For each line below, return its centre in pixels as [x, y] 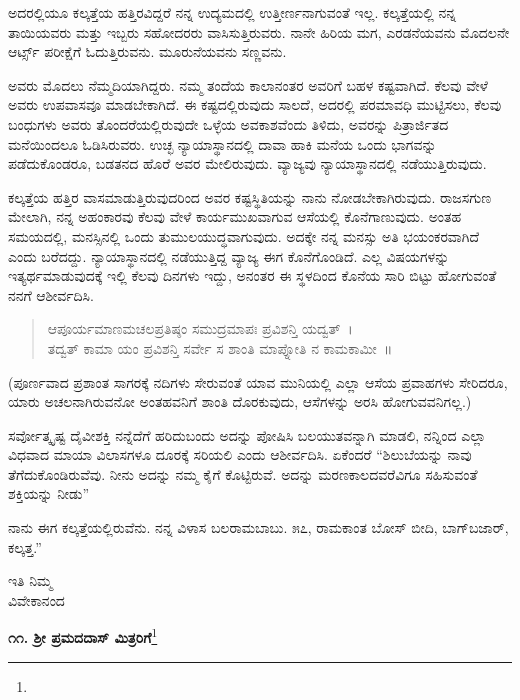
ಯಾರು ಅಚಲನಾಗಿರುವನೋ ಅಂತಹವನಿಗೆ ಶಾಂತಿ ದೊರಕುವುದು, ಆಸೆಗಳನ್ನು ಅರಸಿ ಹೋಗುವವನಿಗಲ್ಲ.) [240, 401]
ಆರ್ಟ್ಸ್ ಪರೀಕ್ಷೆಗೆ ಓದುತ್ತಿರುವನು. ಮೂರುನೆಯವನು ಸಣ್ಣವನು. [147, 51]
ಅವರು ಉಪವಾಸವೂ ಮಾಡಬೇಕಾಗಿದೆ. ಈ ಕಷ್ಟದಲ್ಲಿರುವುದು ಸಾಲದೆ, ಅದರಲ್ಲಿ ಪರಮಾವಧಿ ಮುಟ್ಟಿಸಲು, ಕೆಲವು [255, 104]
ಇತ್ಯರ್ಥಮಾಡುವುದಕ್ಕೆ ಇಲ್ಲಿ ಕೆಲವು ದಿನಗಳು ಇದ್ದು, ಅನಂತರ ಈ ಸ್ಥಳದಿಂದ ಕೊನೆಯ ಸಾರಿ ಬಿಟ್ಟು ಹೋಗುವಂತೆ [252, 275]
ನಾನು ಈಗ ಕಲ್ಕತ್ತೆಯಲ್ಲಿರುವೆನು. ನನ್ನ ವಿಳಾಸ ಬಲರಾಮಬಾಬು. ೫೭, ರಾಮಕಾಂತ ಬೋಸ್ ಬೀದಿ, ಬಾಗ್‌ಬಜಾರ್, [258, 527]
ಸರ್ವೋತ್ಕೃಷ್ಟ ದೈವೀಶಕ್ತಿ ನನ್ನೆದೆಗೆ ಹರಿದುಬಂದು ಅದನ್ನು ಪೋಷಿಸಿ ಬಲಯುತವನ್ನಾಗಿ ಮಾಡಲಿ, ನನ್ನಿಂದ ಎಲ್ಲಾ [247, 434]
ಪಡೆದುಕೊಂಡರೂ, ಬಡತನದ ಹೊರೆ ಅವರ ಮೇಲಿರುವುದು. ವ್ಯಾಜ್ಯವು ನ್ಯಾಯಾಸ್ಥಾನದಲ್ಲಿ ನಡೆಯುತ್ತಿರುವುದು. [247, 163]
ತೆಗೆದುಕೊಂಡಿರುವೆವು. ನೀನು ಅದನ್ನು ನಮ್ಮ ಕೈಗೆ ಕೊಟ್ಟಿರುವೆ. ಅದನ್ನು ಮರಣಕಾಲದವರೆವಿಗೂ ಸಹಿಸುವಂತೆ [243, 473]
